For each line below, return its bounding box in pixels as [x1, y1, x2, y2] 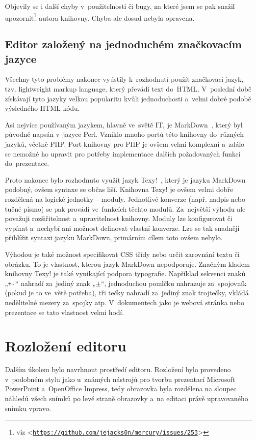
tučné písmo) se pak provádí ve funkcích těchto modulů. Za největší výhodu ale [5, 203, 246, 214]
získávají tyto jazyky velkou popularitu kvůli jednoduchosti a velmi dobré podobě [5, 93, 251, 103]
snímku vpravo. [5, 403, 51, 413]
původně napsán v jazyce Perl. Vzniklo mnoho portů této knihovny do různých [5, 129, 244, 139]
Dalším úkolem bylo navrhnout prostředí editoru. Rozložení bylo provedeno [5, 364, 231, 375]
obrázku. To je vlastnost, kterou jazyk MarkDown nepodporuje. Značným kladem [5, 258, 250, 269]
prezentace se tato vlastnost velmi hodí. [5, 307, 124, 317]
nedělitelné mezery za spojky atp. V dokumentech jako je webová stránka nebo [5, 297, 244, 307]
